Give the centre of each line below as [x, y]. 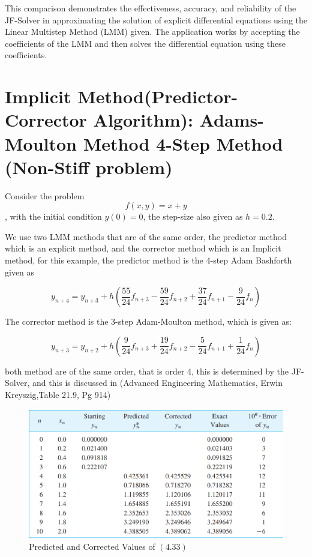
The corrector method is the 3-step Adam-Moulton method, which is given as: [148, 321]
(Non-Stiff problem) [89, 167]
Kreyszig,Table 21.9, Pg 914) [58, 394]
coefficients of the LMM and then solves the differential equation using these [145, 43]
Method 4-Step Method [183, 143]
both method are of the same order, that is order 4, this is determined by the [147, 371]
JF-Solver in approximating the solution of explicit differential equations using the [156, 20]
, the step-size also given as [193, 216]
